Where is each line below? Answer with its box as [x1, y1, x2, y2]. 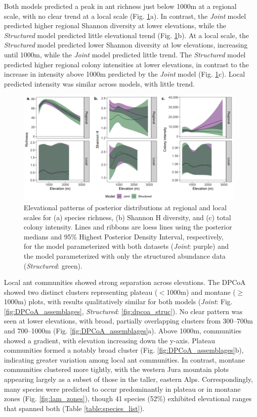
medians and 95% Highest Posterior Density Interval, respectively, [24, 231, 224, 241]
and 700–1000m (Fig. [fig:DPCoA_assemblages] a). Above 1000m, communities [4, 325, 242, 336]
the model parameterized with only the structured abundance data [24, 250, 226, 261]
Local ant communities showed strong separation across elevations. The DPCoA [4, 277, 246, 287]
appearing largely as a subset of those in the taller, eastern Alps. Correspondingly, [4, 374, 253, 384]
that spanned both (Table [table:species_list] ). [4, 403, 145, 413]
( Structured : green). [24, 260, 83, 271]
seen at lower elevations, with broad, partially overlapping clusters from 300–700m [4, 316, 253, 326]
